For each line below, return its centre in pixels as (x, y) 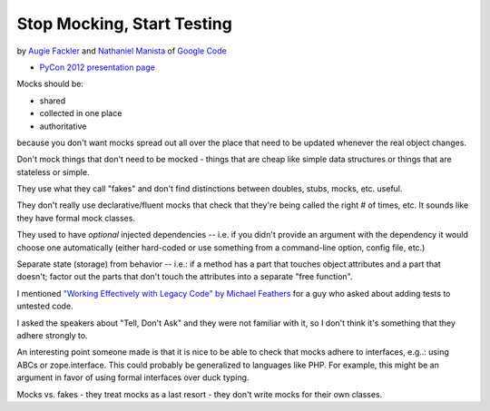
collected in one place (81, 113)
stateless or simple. (53, 171)
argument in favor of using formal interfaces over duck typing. (133, 377)
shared (53, 101)
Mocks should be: (50, 84)
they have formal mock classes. (76, 218)
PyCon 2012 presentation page (98, 67)
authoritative (63, 126)
